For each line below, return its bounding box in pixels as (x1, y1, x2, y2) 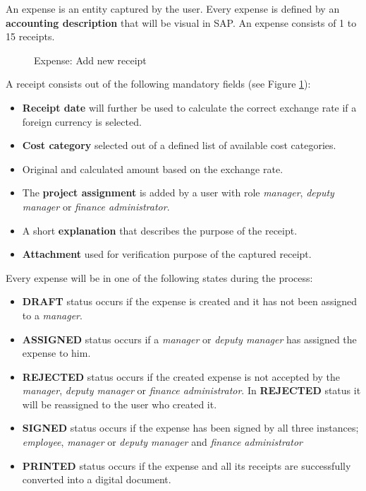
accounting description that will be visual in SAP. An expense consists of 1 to (6, 15, 357, 30)
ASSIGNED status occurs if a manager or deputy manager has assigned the (22, 331, 357, 346)
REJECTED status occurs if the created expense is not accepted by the (22, 369, 340, 384)
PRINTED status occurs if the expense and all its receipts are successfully (22, 458, 351, 473)
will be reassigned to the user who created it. (22, 396, 217, 411)
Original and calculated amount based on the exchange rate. (22, 161, 283, 176)
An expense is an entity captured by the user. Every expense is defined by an (6, 1, 340, 16)
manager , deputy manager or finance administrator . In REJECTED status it (22, 383, 361, 398)
